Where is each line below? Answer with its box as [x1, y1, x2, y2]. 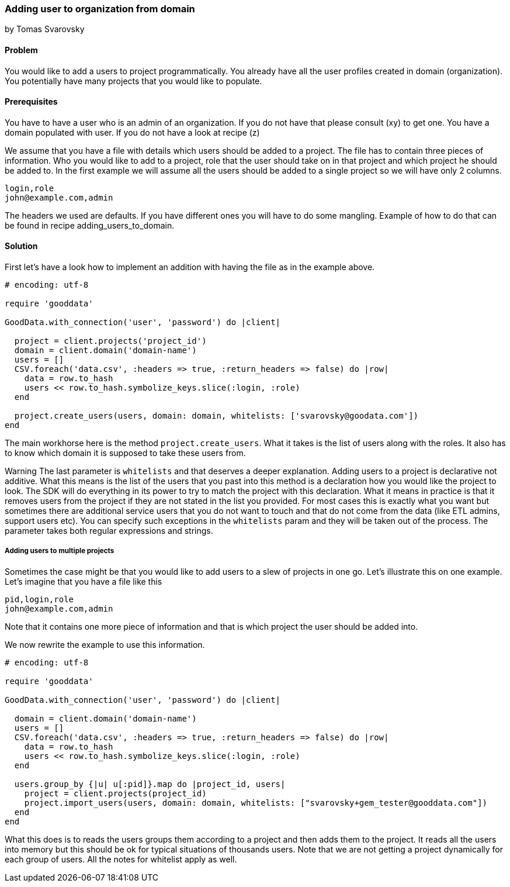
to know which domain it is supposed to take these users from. [5, 448, 246, 458]
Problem [5, 44, 38, 55]
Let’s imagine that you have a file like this [5, 576, 162, 586]
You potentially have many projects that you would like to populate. [5, 75, 262, 86]
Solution [5, 241, 38, 251]
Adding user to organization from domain [5, 3, 195, 15]
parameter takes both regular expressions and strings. [5, 526, 213, 536]
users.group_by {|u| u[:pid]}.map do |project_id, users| [14, 779, 286, 789]
